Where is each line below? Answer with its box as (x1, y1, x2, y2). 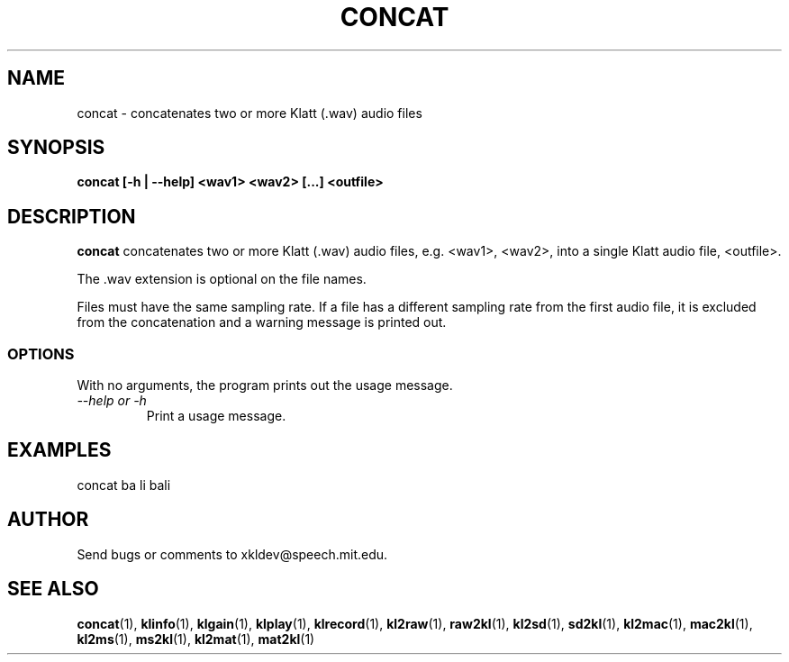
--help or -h (77, 393, 147, 409)
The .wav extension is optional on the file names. (77, 271, 367, 287)
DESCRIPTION (7, 204, 136, 228)
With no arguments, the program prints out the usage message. (77, 377, 453, 394)
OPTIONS (7, 344, 75, 363)
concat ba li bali (77, 476, 171, 493)
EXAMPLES (7, 439, 112, 462)
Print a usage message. (146, 408, 286, 424)
